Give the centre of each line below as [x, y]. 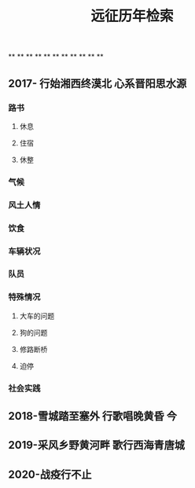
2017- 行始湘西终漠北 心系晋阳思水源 [97, 83]
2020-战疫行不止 [50, 474]
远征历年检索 [132, 16]
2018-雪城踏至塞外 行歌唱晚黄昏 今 [92, 416]
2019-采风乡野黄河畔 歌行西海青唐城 [96, 445]
